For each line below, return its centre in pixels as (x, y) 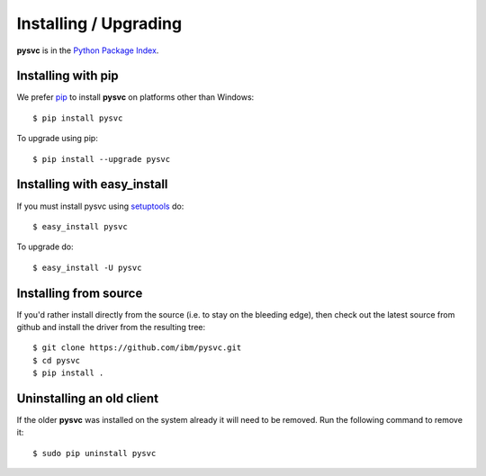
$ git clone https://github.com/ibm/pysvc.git (137, 348)
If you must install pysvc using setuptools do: (100, 206)
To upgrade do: (45, 247)
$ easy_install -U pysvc (87, 267)
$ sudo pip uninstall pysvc (94, 453)
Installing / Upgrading (99, 23)
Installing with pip (67, 76)
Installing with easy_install (92, 184)
